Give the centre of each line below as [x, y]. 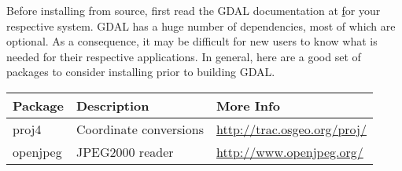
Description [112, 105]
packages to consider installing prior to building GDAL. [141, 72]
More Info [248, 105]
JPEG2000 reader [125, 151]
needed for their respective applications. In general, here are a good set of [184, 56]
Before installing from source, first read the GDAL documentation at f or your [194, 10]
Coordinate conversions [140, 129]
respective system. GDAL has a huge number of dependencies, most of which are [201, 25]
